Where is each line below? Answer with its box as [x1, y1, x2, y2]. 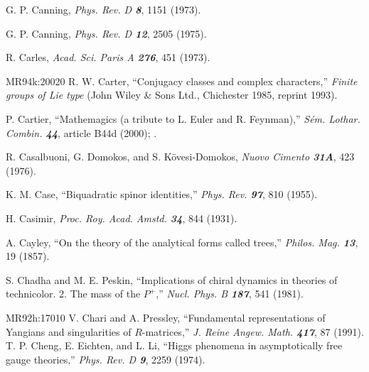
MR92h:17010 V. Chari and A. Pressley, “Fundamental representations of [6, 310, 326, 324]
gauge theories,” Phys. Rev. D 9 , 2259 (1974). [6, 351, 205, 366]
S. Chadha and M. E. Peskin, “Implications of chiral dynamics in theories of [6, 272, 338, 287]
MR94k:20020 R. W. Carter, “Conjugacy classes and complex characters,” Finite [6, 73, 358, 88]
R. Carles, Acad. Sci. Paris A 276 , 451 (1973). [6, 50, 210, 65]
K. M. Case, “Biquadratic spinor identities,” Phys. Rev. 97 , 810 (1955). [6, 187, 318, 202]
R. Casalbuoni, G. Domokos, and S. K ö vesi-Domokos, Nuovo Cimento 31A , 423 [6, 149, 355, 164]
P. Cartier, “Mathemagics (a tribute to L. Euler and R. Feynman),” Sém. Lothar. [6, 111, 360, 126]
